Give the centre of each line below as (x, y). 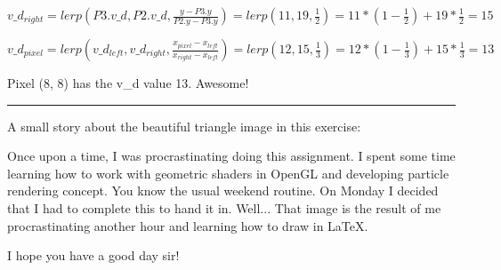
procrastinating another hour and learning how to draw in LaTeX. (188, 225)
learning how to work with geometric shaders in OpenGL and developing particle (228, 173)
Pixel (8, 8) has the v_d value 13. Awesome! (128, 83)
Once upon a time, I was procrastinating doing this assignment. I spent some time (231, 156)
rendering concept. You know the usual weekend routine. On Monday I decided (223, 191)
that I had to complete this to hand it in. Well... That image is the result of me (224, 207)
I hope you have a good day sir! (93, 255)
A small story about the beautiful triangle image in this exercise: (184, 126)
